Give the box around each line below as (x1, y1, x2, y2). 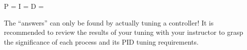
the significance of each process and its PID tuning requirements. (4, 36, 199, 47)
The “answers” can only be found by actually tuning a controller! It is (4, 17, 214, 27)
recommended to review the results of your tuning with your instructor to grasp (4, 27, 244, 37)
